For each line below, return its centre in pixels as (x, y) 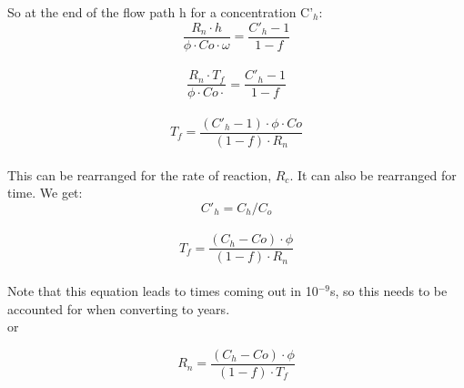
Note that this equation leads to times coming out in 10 (163, 291)
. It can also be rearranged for (373, 174)
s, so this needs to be (388, 291)
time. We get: (45, 193)
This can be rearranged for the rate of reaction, (140, 174)
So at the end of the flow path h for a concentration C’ (161, 12)
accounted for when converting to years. (119, 308)
